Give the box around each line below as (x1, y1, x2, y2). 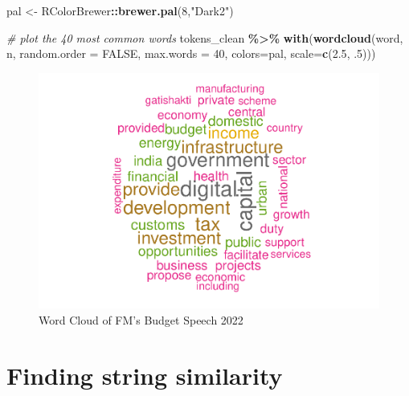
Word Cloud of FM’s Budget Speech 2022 (39, 311, 243, 328)
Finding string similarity (6, 358, 283, 391)
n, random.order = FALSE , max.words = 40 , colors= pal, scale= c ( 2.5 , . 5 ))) (6, 45, 376, 62)
